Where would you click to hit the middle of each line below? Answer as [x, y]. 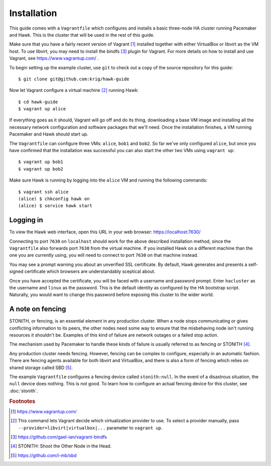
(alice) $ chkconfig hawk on [54, 199]
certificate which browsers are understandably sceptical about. [90, 271]
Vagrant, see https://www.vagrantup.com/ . [54, 58]
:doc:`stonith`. [24, 391]
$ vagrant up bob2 [41, 169]
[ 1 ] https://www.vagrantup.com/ [44, 411]
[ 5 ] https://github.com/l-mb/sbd [44, 455]
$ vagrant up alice [42, 109]
